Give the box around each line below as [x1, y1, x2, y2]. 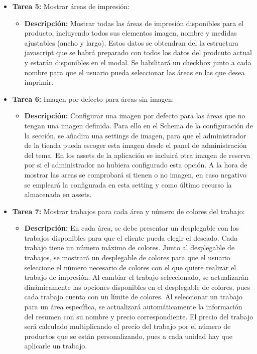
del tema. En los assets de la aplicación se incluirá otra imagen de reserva [24, 149, 250, 160]
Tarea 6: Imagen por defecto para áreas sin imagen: [12, 93, 174, 104]
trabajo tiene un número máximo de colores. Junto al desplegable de [24, 242, 235, 253]
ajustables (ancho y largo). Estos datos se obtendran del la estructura [24, 37, 238, 48]
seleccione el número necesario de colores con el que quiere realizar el [24, 262, 236, 272]
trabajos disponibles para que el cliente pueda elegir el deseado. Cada [24, 232, 238, 243]
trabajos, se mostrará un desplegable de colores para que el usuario [24, 252, 230, 263]
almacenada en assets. [24, 189, 92, 200]
